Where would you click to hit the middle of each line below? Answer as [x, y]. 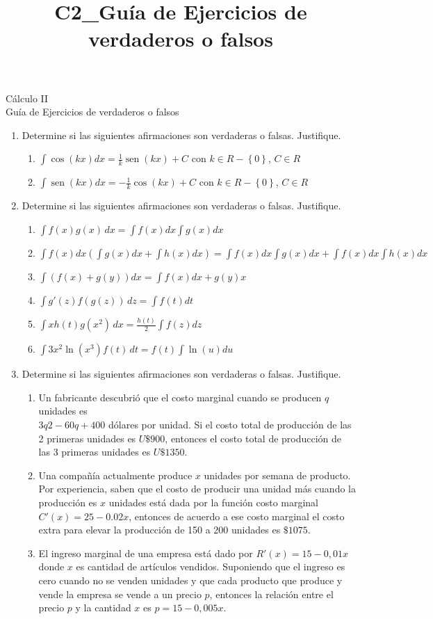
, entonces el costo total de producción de [253, 438]
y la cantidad [103, 608]
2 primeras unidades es [87, 438]
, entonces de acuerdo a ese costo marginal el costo [237, 516]
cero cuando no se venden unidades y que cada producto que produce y [190, 580]
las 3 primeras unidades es [95, 452]
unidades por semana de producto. [277, 475]
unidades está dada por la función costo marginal [214, 502]
